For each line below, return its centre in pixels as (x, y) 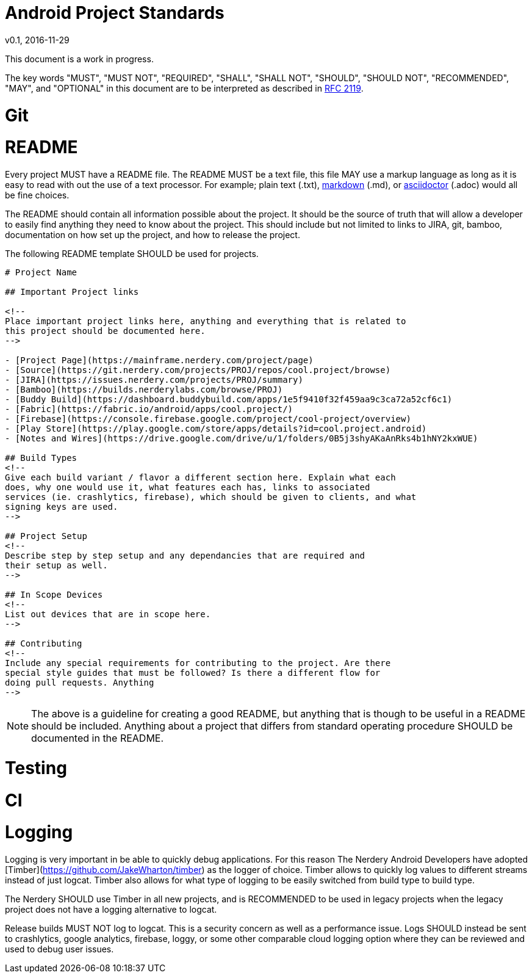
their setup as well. (56, 565)
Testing (36, 768)
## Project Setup (46, 536)
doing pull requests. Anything (80, 683)
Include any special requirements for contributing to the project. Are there (198, 663)
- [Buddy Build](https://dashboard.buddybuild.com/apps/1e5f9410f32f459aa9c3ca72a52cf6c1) (229, 399)
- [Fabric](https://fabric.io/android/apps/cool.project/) (149, 409)
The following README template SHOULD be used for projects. (132, 254)
